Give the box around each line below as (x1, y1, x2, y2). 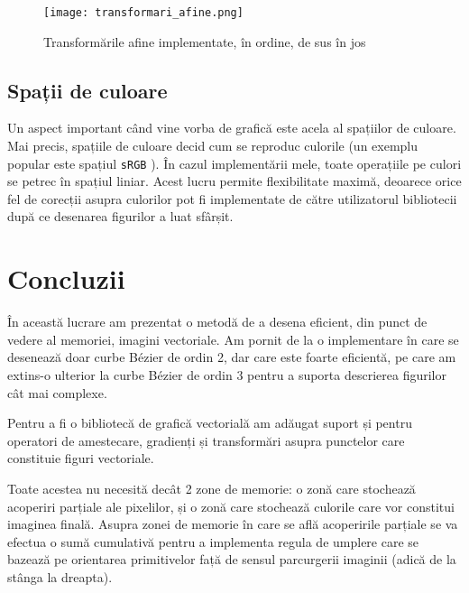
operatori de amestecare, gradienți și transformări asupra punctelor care (7, 431, 405, 449)
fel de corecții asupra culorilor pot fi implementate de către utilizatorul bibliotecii (7, 189, 457, 208)
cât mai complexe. (7, 383, 107, 402)
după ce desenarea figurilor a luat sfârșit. (7, 207, 234, 226)
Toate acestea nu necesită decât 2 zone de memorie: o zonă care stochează (7, 478, 416, 497)
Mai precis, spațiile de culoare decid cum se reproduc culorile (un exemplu (7, 136, 418, 155)
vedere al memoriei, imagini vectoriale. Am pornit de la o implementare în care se (7, 329, 459, 348)
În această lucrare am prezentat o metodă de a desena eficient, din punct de (7, 312, 428, 331)
